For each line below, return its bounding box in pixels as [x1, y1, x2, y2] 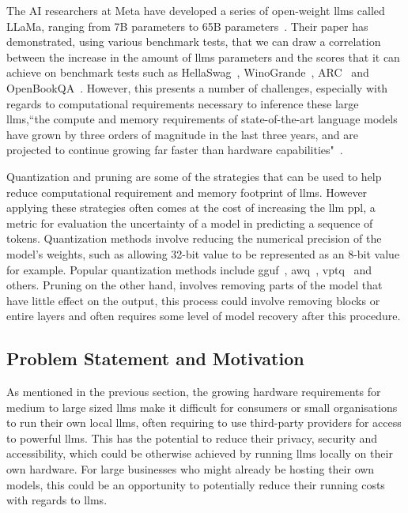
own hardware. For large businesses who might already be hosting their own [6, 461, 375, 477]
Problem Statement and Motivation [6, 346, 304, 371]
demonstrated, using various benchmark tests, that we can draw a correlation [6, 33, 381, 50]
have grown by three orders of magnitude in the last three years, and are [6, 126, 358, 142]
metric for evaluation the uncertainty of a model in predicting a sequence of [6, 214, 373, 231]
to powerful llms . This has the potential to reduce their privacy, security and [6, 429, 378, 446]
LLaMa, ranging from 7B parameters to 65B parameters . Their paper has [6, 17, 368, 34]
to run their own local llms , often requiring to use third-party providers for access [6, 414, 402, 431]
